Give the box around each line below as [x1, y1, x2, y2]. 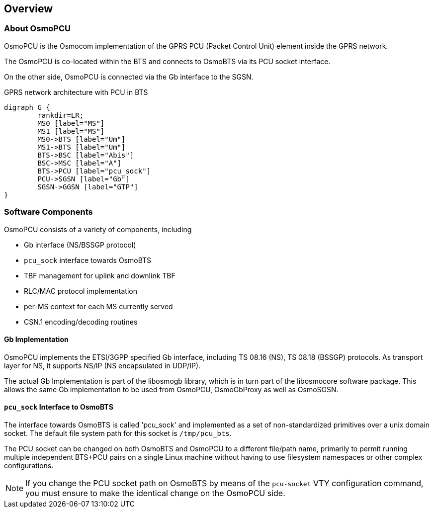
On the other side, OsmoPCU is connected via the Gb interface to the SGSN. [4, 72, 254, 81]
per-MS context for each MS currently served [24, 302, 173, 311]
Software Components [4, 207, 93, 217]
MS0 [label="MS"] [37, 119, 105, 127]
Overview [4, 2, 53, 15]
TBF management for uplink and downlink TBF [24, 271, 175, 280]
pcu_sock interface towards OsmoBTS [24, 256, 152, 264]
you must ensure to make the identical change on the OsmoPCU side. [25, 488, 285, 498]
